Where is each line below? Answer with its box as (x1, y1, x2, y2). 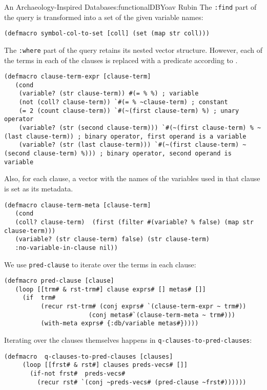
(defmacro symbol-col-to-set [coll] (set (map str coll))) (4, 30, 210, 37)
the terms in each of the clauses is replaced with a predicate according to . (4, 54, 238, 65)
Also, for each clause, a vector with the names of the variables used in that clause (4, 173, 260, 184)
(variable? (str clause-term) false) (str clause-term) (15, 236, 210, 243)
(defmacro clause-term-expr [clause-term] (4, 73, 151, 81)
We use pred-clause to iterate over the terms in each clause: (4, 259, 196, 269)
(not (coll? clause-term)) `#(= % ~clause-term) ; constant (18, 99, 228, 106)
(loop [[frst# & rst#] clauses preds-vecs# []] (22, 361, 188, 369)
